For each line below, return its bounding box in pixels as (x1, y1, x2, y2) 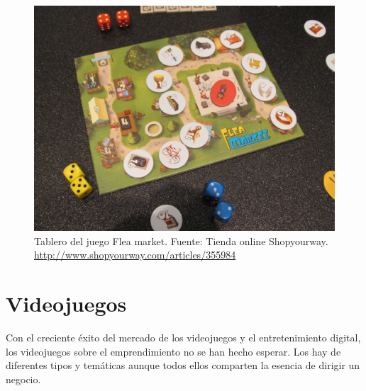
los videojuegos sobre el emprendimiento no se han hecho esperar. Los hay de (6, 344, 341, 358)
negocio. (6, 371, 41, 386)
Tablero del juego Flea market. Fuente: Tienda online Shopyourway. (34, 233, 328, 248)
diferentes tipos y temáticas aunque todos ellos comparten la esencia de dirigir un (6, 358, 360, 373)
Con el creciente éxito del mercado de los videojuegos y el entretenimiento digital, (6, 329, 361, 344)
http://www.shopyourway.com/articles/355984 (34, 247, 236, 262)
